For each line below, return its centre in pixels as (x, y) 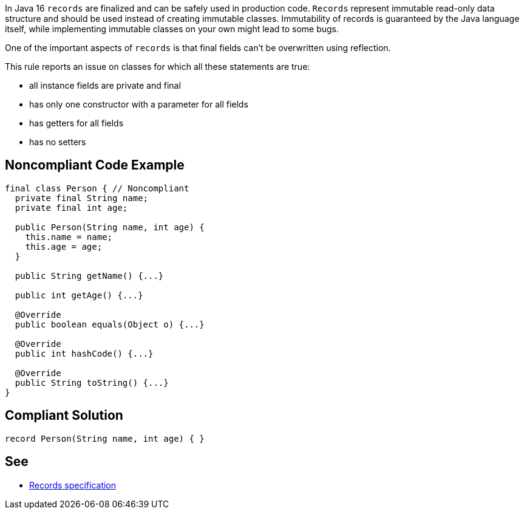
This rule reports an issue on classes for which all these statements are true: (158, 67)
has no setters (58, 142)
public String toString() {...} (92, 382)
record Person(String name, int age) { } (105, 438)
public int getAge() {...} (79, 295)
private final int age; (71, 207)
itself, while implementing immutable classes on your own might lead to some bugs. (172, 29)
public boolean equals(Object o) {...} (110, 324)
